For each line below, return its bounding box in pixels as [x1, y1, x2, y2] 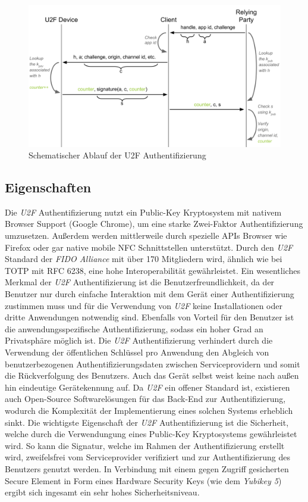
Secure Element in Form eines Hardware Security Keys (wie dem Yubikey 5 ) [5, 474, 282, 487]
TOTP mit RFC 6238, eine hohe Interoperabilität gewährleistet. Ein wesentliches [5, 264, 300, 276]
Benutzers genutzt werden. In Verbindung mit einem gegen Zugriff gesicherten [5, 462, 289, 475]
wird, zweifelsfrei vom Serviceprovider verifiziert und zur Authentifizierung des [5, 451, 291, 463]
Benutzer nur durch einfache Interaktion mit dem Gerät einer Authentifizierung [5, 288, 294, 300]
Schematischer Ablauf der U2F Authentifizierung [29, 149, 206, 161]
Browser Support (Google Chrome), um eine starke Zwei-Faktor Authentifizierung [5, 217, 303, 230]
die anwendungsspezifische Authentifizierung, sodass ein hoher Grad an [5, 322, 263, 335]
